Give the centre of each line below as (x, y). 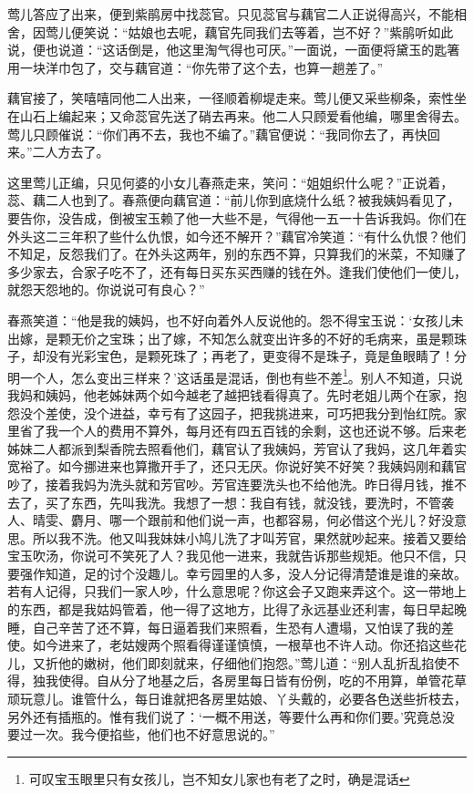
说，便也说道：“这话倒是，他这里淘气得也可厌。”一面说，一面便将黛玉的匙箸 (234, 50)
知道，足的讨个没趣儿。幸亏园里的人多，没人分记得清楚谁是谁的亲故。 (256, 573)
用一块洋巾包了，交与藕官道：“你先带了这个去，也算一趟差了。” (196, 67)
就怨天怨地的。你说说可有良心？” (106, 289)
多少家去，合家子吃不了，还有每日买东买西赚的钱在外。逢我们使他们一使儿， (237, 271)
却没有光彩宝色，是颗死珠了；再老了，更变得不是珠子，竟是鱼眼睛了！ (243, 356)
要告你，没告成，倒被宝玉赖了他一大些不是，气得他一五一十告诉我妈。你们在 (237, 217)
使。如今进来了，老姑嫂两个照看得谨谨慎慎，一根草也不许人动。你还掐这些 (231, 645)
